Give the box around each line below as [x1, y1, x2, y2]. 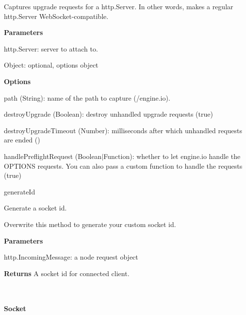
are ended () [4, 135, 40, 145]
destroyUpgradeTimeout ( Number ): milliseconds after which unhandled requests [4, 125, 243, 135]
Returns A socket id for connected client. [4, 268, 130, 278]
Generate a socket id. [4, 203, 67, 213]
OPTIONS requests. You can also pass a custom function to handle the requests [4, 160, 243, 171]
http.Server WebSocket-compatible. [4, 11, 109, 21]
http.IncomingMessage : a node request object [4, 252, 138, 262]
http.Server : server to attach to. [4, 43, 98, 53]
